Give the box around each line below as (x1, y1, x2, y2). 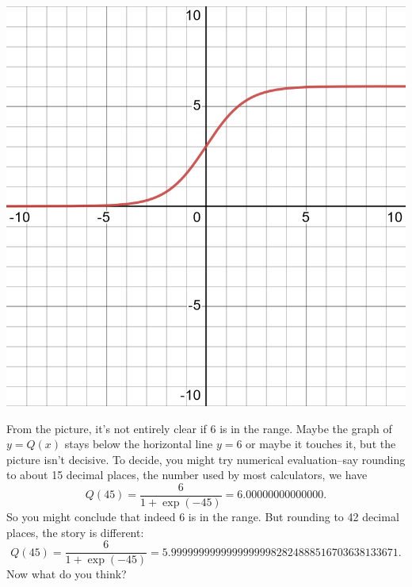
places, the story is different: (6, 524, 144, 540)
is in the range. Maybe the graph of (219, 420, 392, 436)
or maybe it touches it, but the (246, 435, 396, 452)
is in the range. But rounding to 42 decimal (188, 508, 399, 525)
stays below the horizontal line (64, 435, 213, 452)
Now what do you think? (6, 566, 127, 582)
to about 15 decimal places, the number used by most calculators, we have (6, 466, 368, 483)
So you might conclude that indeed (6, 508, 176, 525)
